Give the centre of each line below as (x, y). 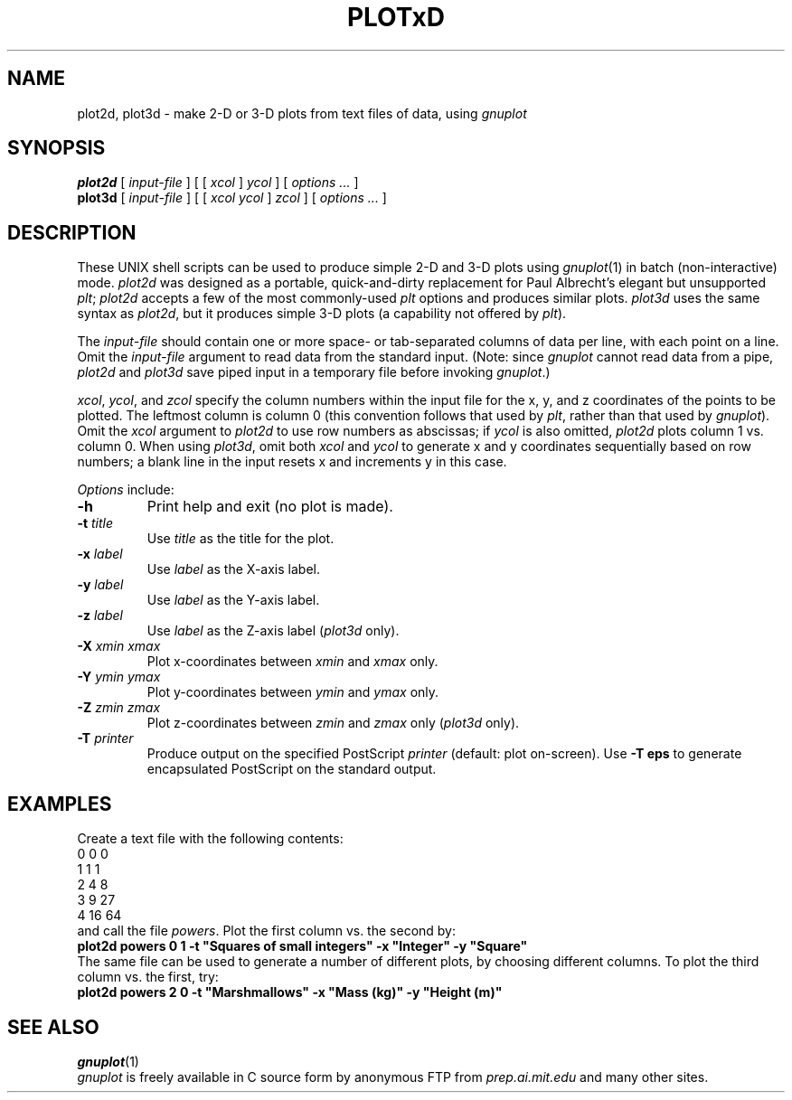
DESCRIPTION (72, 232)
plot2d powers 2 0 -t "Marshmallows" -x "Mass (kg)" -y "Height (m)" (290, 992)
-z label (100, 616)
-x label (100, 554)
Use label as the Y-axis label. (233, 600)
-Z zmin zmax (119, 708)
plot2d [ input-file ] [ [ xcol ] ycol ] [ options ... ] (218, 183)
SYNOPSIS (57, 148)
